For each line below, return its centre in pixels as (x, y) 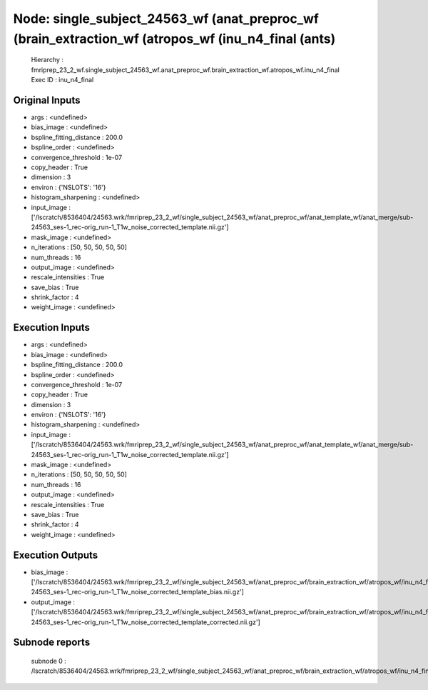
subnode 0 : (49, 661)
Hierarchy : (47, 60)
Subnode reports (52, 642)
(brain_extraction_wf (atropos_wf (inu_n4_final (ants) (174, 39)
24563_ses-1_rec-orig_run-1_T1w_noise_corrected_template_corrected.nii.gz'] (146, 622)
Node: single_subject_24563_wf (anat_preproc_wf (166, 19)
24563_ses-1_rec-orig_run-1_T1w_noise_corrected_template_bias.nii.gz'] (137, 592)
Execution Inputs (52, 327)
